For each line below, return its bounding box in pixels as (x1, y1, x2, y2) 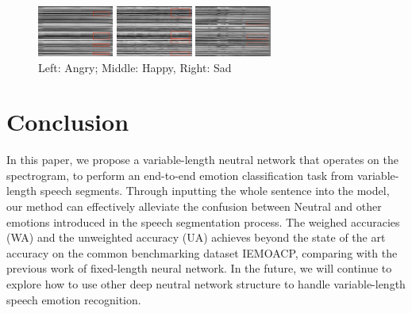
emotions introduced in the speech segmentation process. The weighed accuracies (6, 213, 400, 230)
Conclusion (6, 105, 129, 138)
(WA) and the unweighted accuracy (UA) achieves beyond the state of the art (6, 229, 386, 246)
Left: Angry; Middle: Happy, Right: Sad (38, 59, 232, 75)
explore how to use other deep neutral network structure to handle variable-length (6, 275, 406, 292)
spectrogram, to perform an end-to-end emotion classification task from (6, 166, 354, 183)
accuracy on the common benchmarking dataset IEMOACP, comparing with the (6, 244, 398, 261)
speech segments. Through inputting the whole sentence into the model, (40, 182, 390, 199)
